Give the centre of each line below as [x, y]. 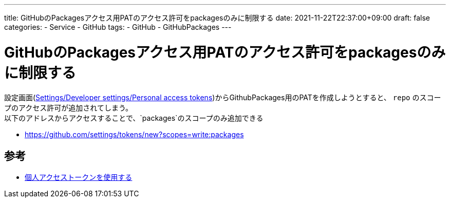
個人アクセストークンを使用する [79, 177]
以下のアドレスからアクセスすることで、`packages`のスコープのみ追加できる [134, 118]
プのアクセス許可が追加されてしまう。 [69, 107]
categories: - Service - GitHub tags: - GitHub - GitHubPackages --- [118, 27]
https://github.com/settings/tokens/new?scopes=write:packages [134, 134]
